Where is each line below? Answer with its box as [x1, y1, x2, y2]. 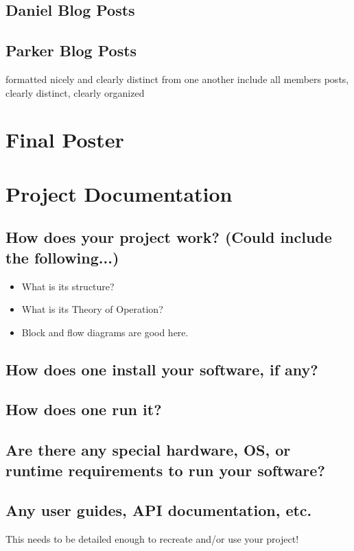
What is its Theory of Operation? [21, 302, 163, 316]
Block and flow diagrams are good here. [21, 325, 189, 339]
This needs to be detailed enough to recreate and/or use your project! [5, 532, 299, 546]
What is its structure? [21, 279, 115, 293]
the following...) [5, 246, 119, 268]
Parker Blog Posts [5, 40, 137, 61]
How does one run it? [5, 399, 162, 420]
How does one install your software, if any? [5, 358, 318, 379]
